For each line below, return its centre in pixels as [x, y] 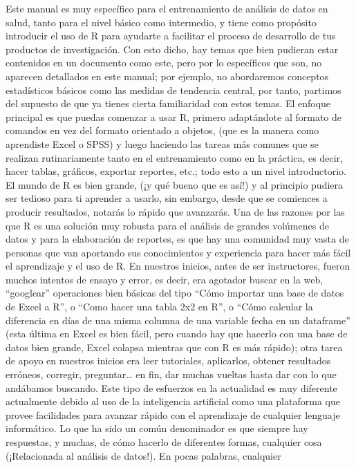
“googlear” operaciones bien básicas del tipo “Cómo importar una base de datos [175, 293]
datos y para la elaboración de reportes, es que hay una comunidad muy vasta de [177, 239]
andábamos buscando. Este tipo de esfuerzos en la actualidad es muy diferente [171, 387]
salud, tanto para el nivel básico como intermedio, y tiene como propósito [161, 22]
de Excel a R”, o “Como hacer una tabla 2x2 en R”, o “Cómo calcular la [159, 307]
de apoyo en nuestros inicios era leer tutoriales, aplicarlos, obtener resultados [168, 361]
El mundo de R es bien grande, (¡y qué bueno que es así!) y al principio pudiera [175, 184]
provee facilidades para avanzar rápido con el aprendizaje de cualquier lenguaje [173, 414]
